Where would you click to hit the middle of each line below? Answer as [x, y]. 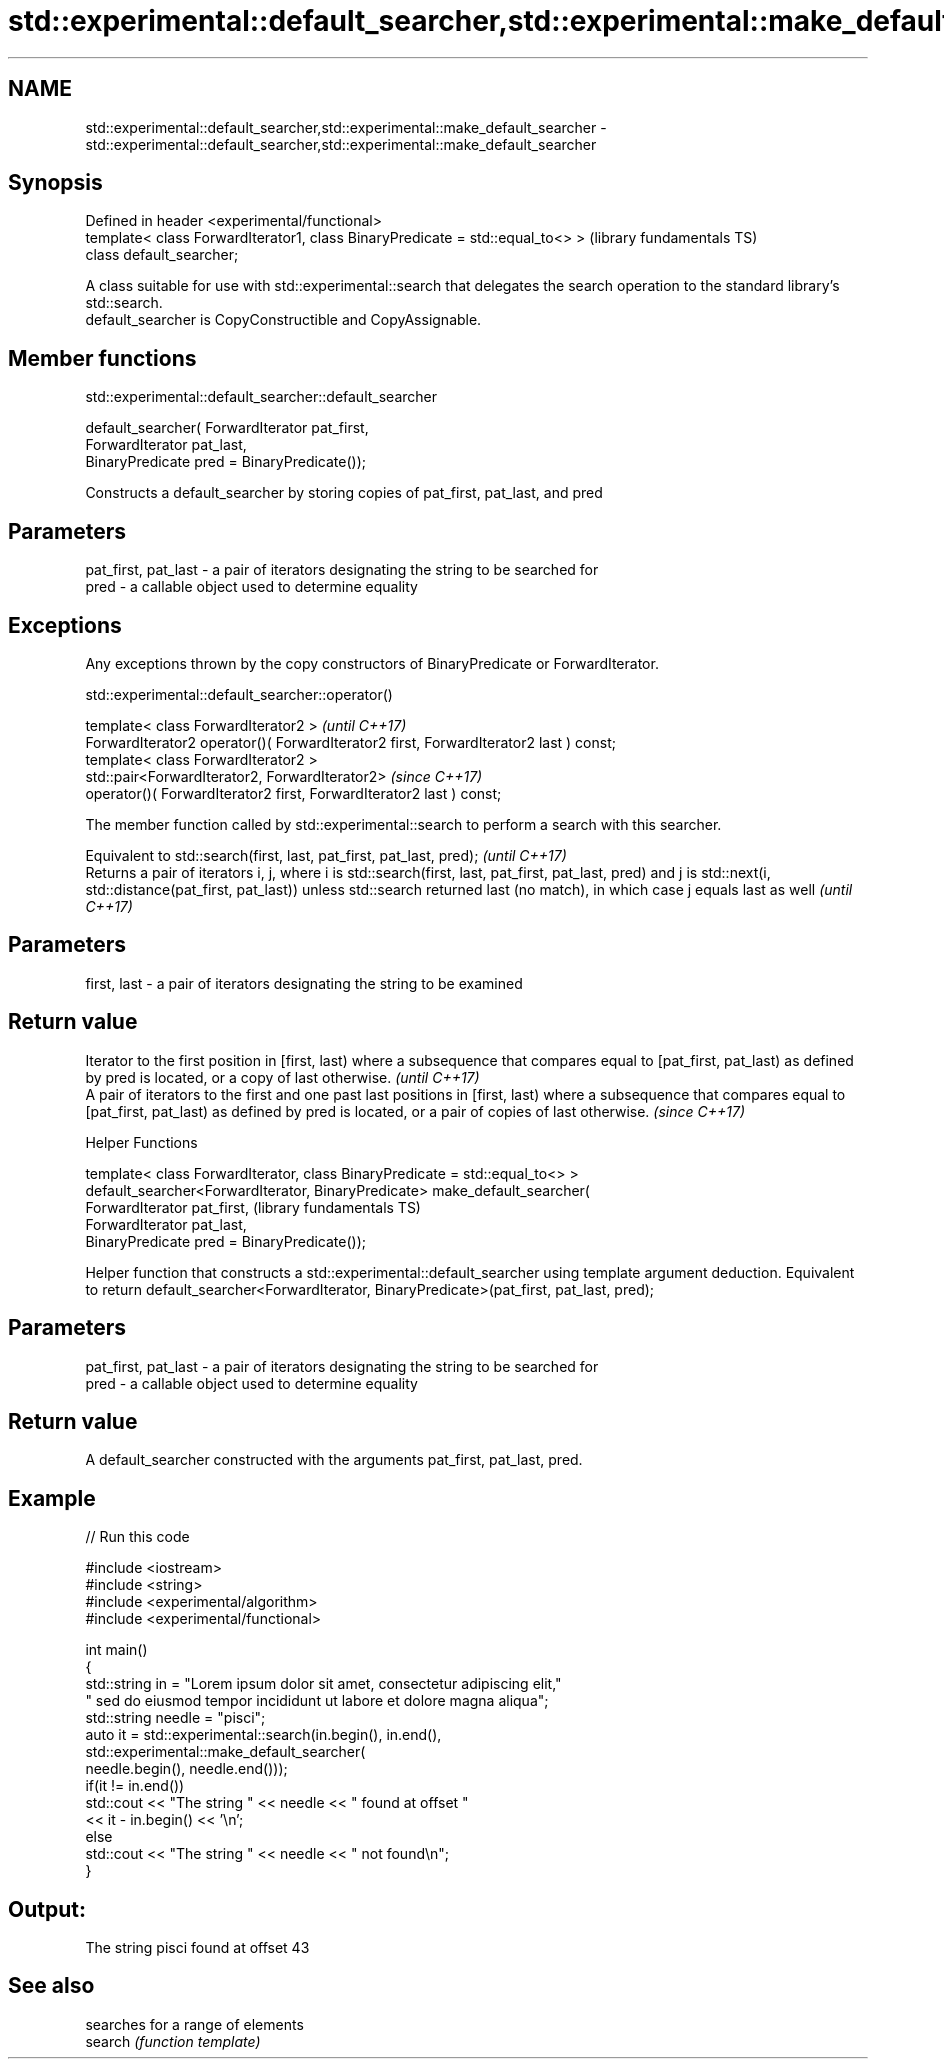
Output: [47, 1909]
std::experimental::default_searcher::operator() [239, 694]
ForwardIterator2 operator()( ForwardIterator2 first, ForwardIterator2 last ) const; [350, 742]
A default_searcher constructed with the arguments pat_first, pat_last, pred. [334, 1460]
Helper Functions [141, 1142]
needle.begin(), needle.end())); [186, 1769]
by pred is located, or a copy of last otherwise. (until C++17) [282, 1077]
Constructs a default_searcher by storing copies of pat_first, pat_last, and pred [344, 493]
